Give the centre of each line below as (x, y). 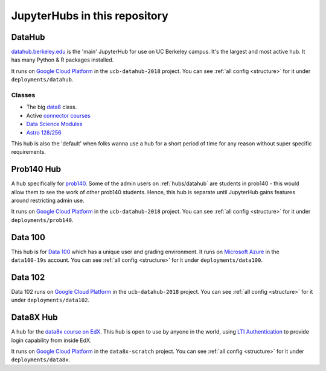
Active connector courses (58, 115)
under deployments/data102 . (50, 300)
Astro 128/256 (44, 132)
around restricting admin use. (48, 201)
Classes (23, 95)
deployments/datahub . (42, 80)
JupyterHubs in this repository (90, 16)
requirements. (29, 152)
